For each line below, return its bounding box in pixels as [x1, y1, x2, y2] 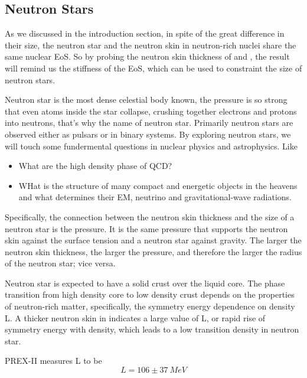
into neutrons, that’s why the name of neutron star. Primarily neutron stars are [5, 116, 293, 129]
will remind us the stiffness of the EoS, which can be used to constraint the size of [5, 61, 302, 74]
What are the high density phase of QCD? [18, 159, 172, 172]
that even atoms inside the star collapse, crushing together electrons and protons [5, 105, 297, 117]
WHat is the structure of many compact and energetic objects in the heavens [18, 179, 298, 191]
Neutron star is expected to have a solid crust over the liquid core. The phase [5, 276, 285, 289]
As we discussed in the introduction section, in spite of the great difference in [5, 27, 285, 40]
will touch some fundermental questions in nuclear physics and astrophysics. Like [5, 139, 298, 152]
